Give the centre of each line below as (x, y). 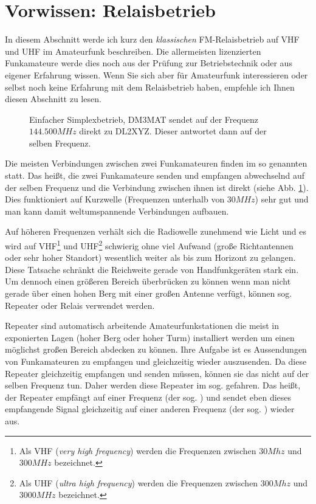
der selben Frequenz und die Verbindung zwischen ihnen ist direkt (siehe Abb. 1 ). (157, 187)
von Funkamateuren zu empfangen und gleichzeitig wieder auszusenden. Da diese (156, 361)
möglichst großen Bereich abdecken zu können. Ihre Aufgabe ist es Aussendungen (156, 349)
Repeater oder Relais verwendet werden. (80, 305)
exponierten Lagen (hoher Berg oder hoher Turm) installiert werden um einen (150, 337)
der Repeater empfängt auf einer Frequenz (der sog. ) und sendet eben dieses (148, 397)
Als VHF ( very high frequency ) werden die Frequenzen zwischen (138, 450)
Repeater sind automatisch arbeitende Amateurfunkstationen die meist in (142, 326)
